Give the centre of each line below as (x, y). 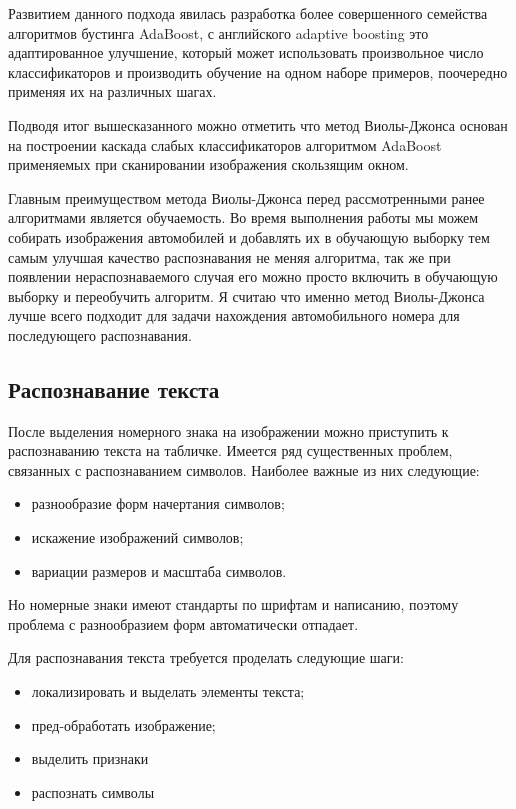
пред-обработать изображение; (123, 724)
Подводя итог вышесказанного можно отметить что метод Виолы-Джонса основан (258, 124)
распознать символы (93, 791)
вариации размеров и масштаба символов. (159, 570)
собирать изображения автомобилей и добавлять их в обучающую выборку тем (249, 236)
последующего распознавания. (100, 334)
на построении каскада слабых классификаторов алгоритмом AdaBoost (225, 144)
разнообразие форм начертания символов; (158, 503)
